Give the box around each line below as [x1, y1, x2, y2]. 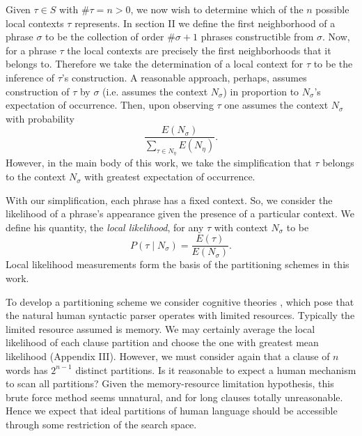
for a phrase [6, 42, 56, 57]
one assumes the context [224, 98, 329, 112]
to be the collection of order [45, 29, 164, 44]
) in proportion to [223, 84, 299, 98]
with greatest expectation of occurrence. [84, 169, 255, 184]
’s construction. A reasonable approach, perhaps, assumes [61, 70, 307, 84]
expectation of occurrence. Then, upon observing [6, 98, 214, 112]
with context [214, 219, 268, 234]
